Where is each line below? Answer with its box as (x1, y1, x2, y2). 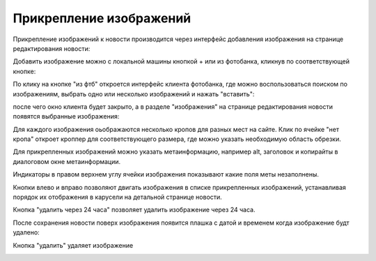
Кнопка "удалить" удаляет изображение (13, 241, 134, 249)
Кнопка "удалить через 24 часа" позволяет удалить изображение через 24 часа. (13, 206, 256, 214)
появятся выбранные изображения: (13, 112, 120, 121)
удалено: (13, 228, 40, 237)
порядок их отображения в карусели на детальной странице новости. (13, 193, 222, 202)
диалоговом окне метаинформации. (13, 157, 121, 165)
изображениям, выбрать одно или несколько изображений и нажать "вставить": (13, 89, 255, 98)
